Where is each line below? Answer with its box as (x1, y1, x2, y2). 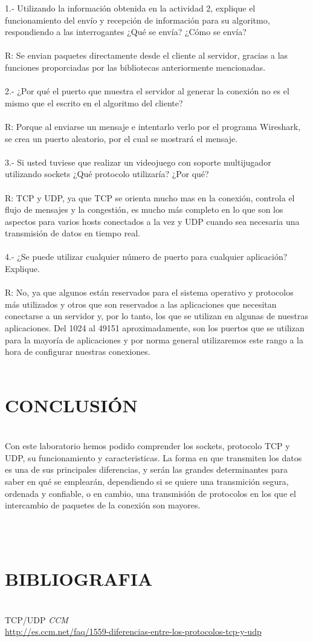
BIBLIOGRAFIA (5, 566, 153, 591)
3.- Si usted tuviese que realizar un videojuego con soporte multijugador (5, 155, 271, 168)
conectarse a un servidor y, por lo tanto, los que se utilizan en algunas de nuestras (5, 310, 308, 322)
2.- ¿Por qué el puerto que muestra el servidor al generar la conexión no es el (5, 85, 289, 97)
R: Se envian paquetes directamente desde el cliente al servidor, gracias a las (5, 49, 288, 62)
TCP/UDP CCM (5, 613, 68, 626)
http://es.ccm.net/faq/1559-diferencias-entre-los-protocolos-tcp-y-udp (5, 625, 262, 638)
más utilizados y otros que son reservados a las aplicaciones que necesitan (5, 297, 277, 310)
